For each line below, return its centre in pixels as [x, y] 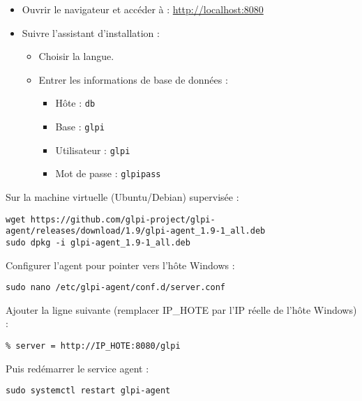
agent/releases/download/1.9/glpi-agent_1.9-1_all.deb [136, 231]
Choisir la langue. [76, 56]
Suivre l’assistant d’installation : [91, 32]
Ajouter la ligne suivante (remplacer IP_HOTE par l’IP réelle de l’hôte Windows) [181, 309]
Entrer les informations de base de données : [133, 79]
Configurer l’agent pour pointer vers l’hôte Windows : [120, 265]
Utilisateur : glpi [93, 150]
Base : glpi [80, 127]
